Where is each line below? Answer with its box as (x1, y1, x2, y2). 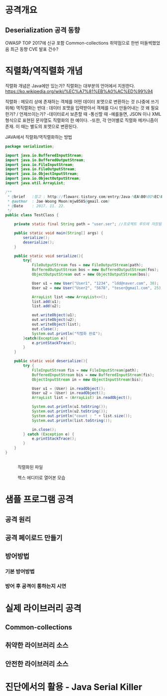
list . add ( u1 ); (31, 299, 61, 304)
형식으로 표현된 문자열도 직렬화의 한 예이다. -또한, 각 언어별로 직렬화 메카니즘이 (5, 117, 158, 123)
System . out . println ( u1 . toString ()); (31, 404, 108, 409)
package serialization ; (5, 144, 55, 149)
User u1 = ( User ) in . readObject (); (31, 386, 106, 391)
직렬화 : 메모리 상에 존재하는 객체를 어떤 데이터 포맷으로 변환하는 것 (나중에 (5, 98, 150, 104)
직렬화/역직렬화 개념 (5, 66, 83, 77)
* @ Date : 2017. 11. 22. (7, 203, 66, 209)
